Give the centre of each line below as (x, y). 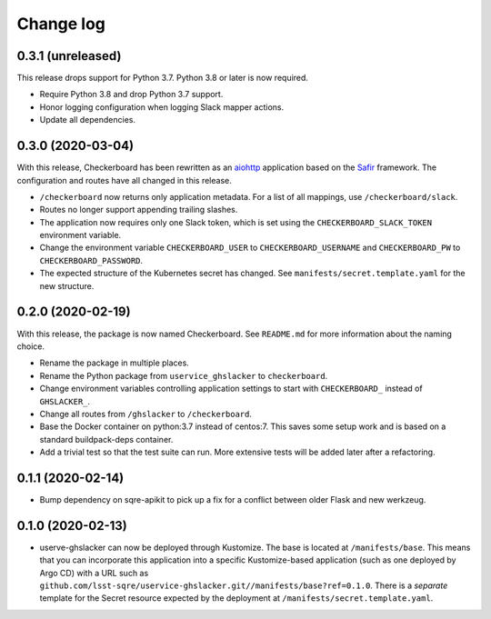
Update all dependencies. (88, 120)
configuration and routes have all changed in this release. (124, 180)
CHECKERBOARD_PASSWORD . (91, 260)
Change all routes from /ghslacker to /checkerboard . (146, 414)
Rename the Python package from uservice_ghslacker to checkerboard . (184, 375)
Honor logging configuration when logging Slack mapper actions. (162, 107)
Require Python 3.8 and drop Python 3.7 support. (131, 95)
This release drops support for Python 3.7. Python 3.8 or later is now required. (163, 78)
